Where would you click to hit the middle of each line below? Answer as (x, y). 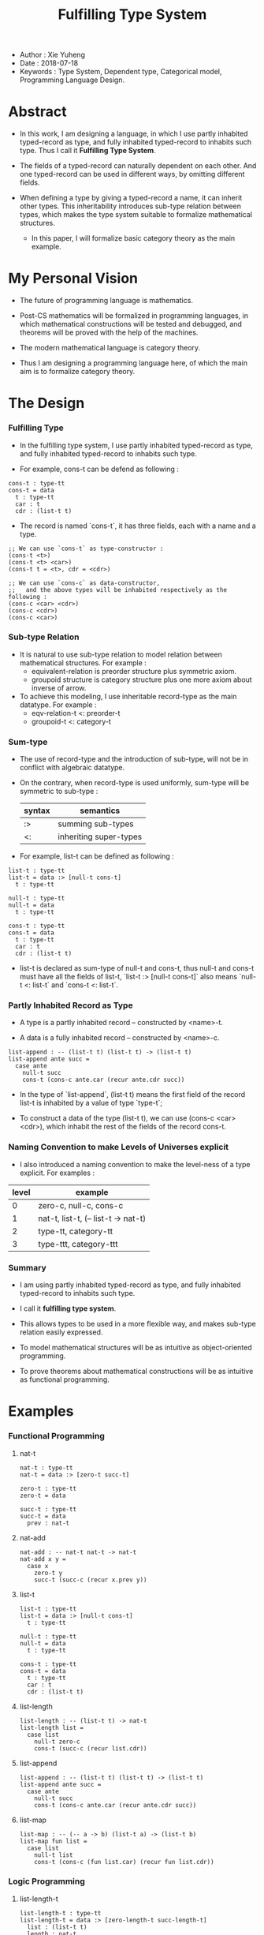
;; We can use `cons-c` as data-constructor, (84, 583)
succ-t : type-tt (48, 1509)
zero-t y (48, 1573)
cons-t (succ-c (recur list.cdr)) (91, 1748)
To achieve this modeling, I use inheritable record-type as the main (128, 696)
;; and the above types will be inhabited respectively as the (117, 589)
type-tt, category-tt (76, 1231)
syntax (37, 810)
